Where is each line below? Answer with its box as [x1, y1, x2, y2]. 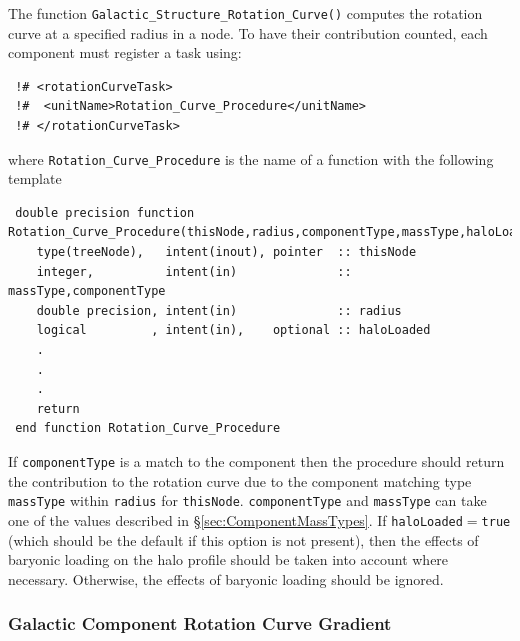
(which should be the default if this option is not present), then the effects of [8, 529, 479, 550]
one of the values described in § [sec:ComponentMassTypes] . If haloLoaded [8, 509, 463, 530]
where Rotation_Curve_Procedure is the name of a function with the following [8, 148, 494, 169]
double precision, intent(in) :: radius [36, 303, 402, 318]
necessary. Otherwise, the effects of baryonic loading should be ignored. [8, 568, 444, 589]
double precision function [15, 205, 195, 220]
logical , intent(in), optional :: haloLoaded [36, 323, 431, 338]
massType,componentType [8, 284, 166, 299]
